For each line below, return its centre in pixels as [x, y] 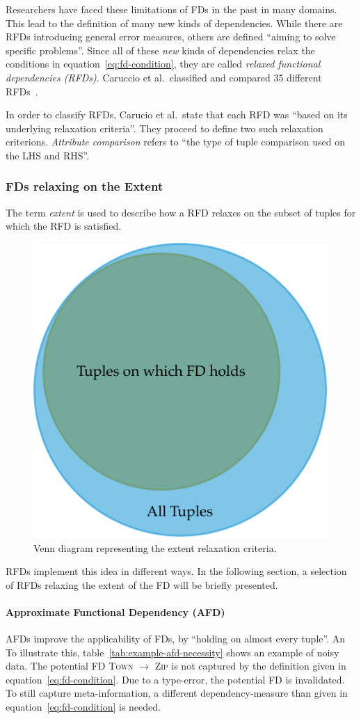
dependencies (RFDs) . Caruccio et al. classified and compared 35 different [164, 77]
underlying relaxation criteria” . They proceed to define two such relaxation [165, 128]
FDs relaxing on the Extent [85, 186]
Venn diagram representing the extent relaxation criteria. [155, 547]
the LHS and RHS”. [48, 155]
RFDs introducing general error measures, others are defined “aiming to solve [171, 37]
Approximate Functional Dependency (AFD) [115, 611]
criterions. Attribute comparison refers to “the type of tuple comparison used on [175, 142]
